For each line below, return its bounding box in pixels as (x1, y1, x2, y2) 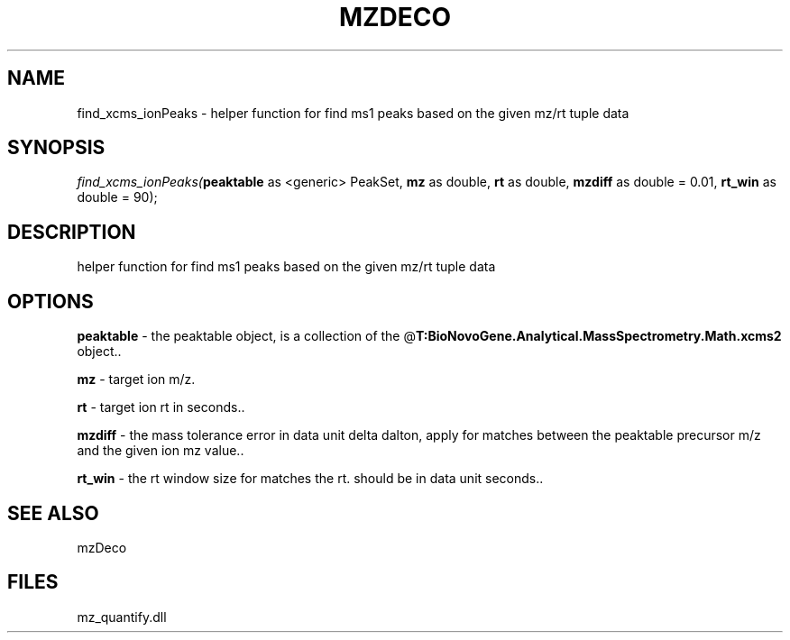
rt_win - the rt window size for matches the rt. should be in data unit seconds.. (77, 471, 544, 487)
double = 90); (77, 189, 158, 206)
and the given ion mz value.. (77, 443, 244, 459)
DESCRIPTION (7, 220, 136, 243)
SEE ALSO (7, 501, 99, 525)
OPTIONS (7, 289, 94, 313)
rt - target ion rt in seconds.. (77, 399, 245, 416)
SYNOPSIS (7, 136, 106, 160)
